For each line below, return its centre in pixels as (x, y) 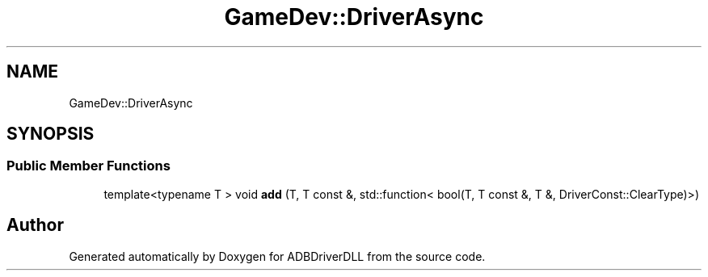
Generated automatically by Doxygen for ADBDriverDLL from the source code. (277, 256)
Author (35, 225)
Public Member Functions (88, 166)
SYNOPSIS (51, 134)
